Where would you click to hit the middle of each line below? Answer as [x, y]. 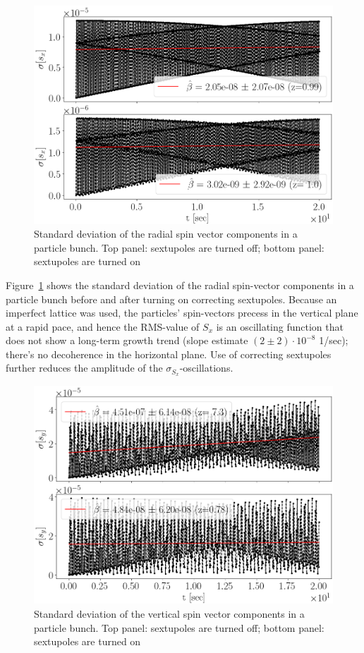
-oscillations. [206, 368]
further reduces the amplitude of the [84, 368]
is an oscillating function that [280, 326]
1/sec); [334, 340]
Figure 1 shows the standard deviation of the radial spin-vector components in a [180, 285]
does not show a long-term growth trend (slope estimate [127, 340]
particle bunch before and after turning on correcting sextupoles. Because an [171, 299]
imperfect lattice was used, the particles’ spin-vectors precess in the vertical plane [182, 313]
